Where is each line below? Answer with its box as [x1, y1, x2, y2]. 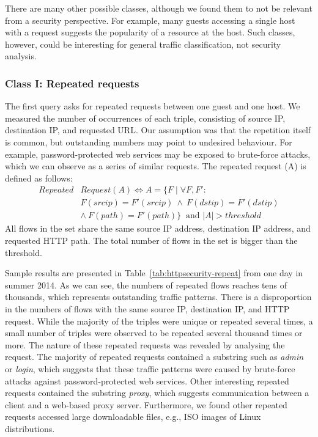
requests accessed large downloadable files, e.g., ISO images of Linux [5, 410, 261, 423]
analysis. [5, 50, 37, 62]
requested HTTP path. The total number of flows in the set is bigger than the [5, 234, 298, 247]
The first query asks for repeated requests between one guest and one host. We [5, 100, 300, 112]
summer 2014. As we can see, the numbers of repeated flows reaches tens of [5, 278, 287, 291]
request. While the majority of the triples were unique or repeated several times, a [5, 314, 313, 327]
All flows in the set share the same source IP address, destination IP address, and [5, 222, 311, 235]
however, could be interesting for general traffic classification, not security [5, 37, 281, 50]
